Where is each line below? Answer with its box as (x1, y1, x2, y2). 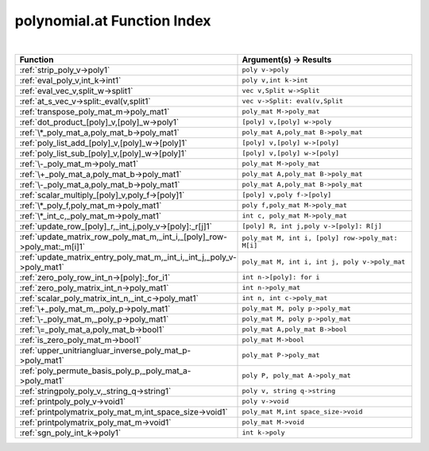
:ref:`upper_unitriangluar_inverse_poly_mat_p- (19, 345, 191, 356)
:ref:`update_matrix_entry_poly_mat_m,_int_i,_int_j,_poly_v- (19, 251, 238, 262)
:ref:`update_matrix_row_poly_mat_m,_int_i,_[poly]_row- (19, 231, 228, 242)
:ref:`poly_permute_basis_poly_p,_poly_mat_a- (19, 365, 191, 376)
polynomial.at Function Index (14, 12, 211, 29)
